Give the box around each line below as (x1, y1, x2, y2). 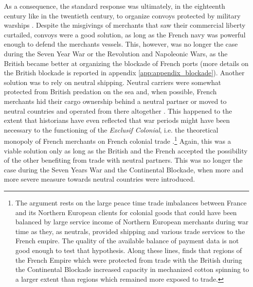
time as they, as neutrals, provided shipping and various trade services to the (15, 226, 245, 236)
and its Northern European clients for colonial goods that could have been (15, 207, 237, 217)
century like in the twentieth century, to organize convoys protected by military (4, 10, 241, 20)
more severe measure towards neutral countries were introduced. (4, 174, 195, 184)
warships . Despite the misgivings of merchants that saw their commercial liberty (4, 20, 246, 30)
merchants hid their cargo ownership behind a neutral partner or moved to (4, 96, 227, 106)
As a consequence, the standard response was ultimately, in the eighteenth (4, 1, 225, 11)
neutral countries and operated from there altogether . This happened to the (4, 105, 232, 116)
